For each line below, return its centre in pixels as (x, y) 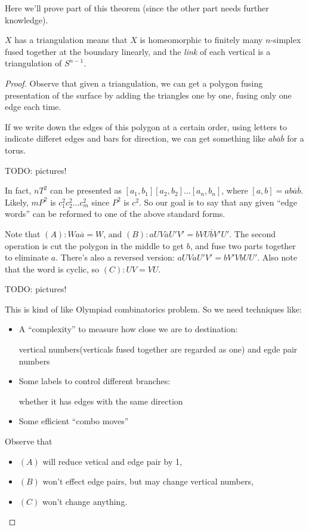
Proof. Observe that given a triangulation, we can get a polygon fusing (134, 83)
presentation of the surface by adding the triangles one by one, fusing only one (148, 95)
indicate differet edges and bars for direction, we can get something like (135, 138)
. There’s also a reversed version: (115, 257)
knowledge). (27, 19)
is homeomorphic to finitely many (201, 40)
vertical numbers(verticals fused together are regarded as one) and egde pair (158, 349)
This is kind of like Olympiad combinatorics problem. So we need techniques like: (153, 309)
